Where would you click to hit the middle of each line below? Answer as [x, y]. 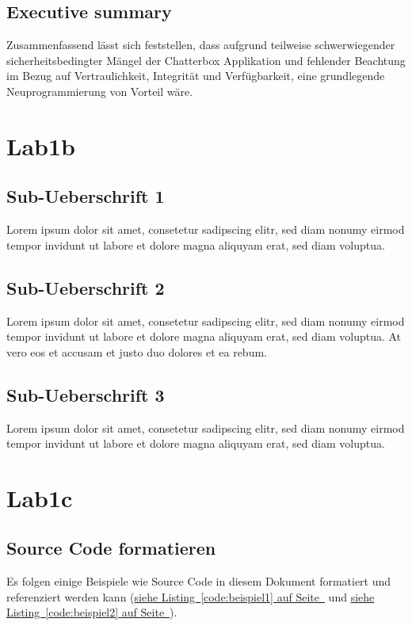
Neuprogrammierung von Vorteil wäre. [100, 91]
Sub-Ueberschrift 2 [86, 287]
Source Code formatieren [111, 548]
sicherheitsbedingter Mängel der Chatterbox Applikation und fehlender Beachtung [206, 60]
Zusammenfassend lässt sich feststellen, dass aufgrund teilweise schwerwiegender [201, 45]
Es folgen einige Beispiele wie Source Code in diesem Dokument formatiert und [199, 581]
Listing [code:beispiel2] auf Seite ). [92, 612]
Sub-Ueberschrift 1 [86, 196]
